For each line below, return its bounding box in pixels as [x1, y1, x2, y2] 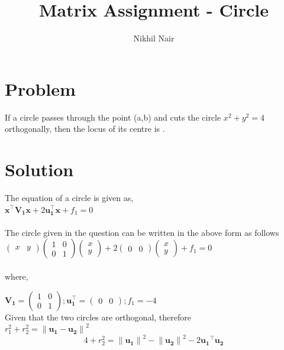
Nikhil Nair [133, 32, 175, 44]
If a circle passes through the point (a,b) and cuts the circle [5, 111, 221, 123]
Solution [5, 157, 74, 182]
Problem [5, 76, 76, 101]
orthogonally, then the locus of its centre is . [5, 122, 165, 135]
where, [5, 270, 28, 282]
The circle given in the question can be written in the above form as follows [5, 226, 279, 238]
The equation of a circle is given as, [5, 191, 134, 203]
